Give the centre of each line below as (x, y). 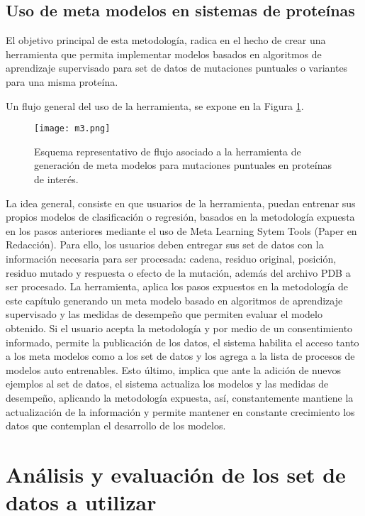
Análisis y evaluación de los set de (176, 474)
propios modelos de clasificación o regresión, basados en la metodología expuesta (180, 217)
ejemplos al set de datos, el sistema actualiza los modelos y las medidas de (167, 384)
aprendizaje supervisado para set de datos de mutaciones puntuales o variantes (177, 68)
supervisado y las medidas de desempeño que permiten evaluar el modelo (164, 314)
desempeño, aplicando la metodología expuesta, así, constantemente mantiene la (180, 397)
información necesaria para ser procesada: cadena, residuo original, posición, (171, 258)
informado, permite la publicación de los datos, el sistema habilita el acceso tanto (182, 342)
